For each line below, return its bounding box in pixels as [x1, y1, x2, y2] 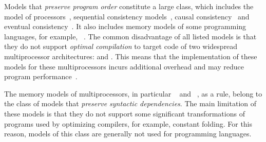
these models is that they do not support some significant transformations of [4, 108, 245, 119]
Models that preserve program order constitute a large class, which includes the [4, 1, 254, 11]
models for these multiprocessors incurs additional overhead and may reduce [4, 61, 244, 72]
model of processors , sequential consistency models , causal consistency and [4, 11, 250, 21]
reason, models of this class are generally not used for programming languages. [4, 128, 252, 139]
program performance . [4, 71, 78, 82]
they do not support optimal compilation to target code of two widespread [4, 41, 238, 52]
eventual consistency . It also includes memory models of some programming [4, 21, 246, 32]
